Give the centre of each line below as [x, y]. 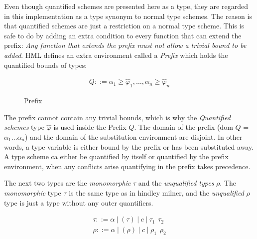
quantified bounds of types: [46, 65]
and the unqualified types [176, 183]
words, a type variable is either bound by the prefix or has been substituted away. [129, 146]
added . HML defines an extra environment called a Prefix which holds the [116, 55]
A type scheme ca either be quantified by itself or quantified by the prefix [116, 156]
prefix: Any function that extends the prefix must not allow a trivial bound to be [125, 45]
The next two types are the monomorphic [67, 183]
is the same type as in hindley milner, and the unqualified [156, 192]
